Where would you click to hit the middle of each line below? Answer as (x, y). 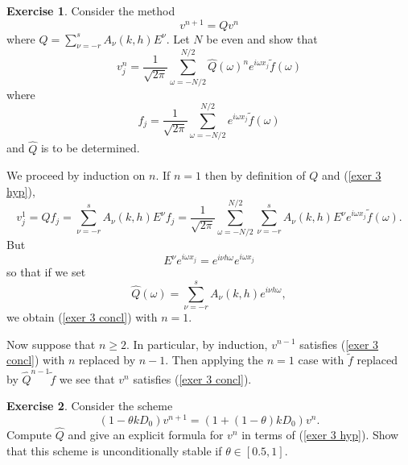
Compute (29, 435)
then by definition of (255, 175)
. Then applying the (214, 360)
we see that (87, 378)
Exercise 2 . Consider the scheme (90, 406)
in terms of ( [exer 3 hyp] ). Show (320, 435)
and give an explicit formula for (146, 435)
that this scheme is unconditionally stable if (114, 450)
